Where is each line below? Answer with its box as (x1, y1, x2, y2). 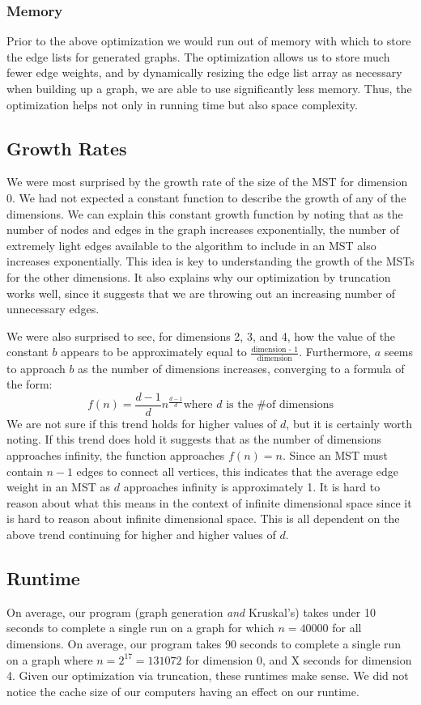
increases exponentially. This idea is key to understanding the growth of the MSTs (6, 253, 415, 270)
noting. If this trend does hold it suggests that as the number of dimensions (6, 431, 382, 448)
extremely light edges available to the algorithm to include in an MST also (6, 236, 376, 253)
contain (6, 462, 43, 479)
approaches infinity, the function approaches (6, 447, 225, 464)
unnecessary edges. (6, 300, 100, 317)
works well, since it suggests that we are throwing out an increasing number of (6, 284, 396, 301)
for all (332, 619, 362, 636)
